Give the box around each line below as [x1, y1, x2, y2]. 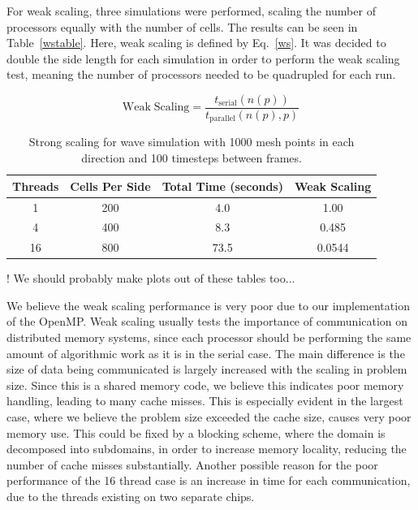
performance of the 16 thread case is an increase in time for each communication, [6, 472, 411, 489]
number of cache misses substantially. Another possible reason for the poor [6, 456, 378, 473]
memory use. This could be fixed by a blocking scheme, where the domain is [6, 424, 386, 441]
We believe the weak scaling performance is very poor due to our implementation [6, 296, 410, 313]
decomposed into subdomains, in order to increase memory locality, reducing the [6, 440, 407, 457]
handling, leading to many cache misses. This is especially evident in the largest [6, 392, 403, 409]
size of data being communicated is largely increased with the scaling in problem [6, 361, 407, 378]
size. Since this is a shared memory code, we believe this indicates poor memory [6, 376, 404, 393]
